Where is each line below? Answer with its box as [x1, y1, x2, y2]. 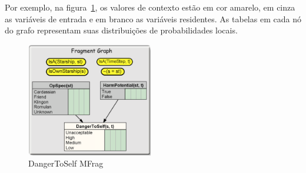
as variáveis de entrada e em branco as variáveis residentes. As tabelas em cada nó [5, 12, 301, 25]
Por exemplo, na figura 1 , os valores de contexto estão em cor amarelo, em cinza [5, 1, 295, 13]
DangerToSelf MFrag [28, 157, 104, 169]
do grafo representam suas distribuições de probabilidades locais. [5, 24, 238, 36]
